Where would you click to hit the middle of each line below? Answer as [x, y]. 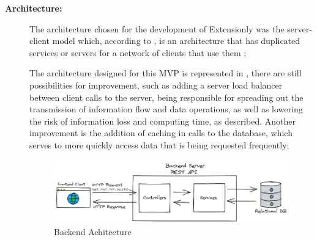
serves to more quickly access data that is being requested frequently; [159, 144]
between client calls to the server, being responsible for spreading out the [166, 97]
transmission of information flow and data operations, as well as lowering [166, 109]
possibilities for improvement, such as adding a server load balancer [156, 85]
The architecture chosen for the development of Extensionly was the [157, 28]
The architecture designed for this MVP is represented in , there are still [166, 73]
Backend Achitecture [93, 232]
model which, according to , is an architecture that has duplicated [176, 41]
